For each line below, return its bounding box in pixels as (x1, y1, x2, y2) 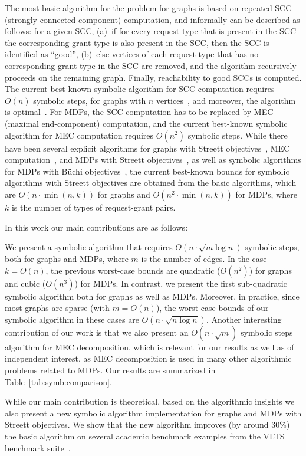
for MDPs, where (235, 188, 297, 200)
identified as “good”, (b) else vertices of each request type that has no (5, 48, 259, 60)
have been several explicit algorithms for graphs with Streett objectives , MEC (5, 142, 290, 154)
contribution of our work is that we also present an (5, 326, 189, 338)
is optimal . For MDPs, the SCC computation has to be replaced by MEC (5, 106, 274, 118)
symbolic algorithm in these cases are (5, 313, 139, 325)
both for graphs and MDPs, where (5, 252, 129, 265)
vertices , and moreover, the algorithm (156, 94, 296, 106)
